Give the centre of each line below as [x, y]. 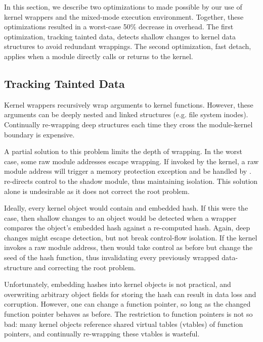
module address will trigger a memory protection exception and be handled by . [128, 171]
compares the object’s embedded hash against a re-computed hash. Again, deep [127, 228]
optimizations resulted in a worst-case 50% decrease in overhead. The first [119, 27]
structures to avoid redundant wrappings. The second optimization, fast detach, [128, 46]
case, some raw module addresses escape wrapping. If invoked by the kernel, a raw [131, 161]
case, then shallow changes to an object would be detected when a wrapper [120, 217]
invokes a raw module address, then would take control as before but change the [128, 247]
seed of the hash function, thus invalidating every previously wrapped [112, 257]
